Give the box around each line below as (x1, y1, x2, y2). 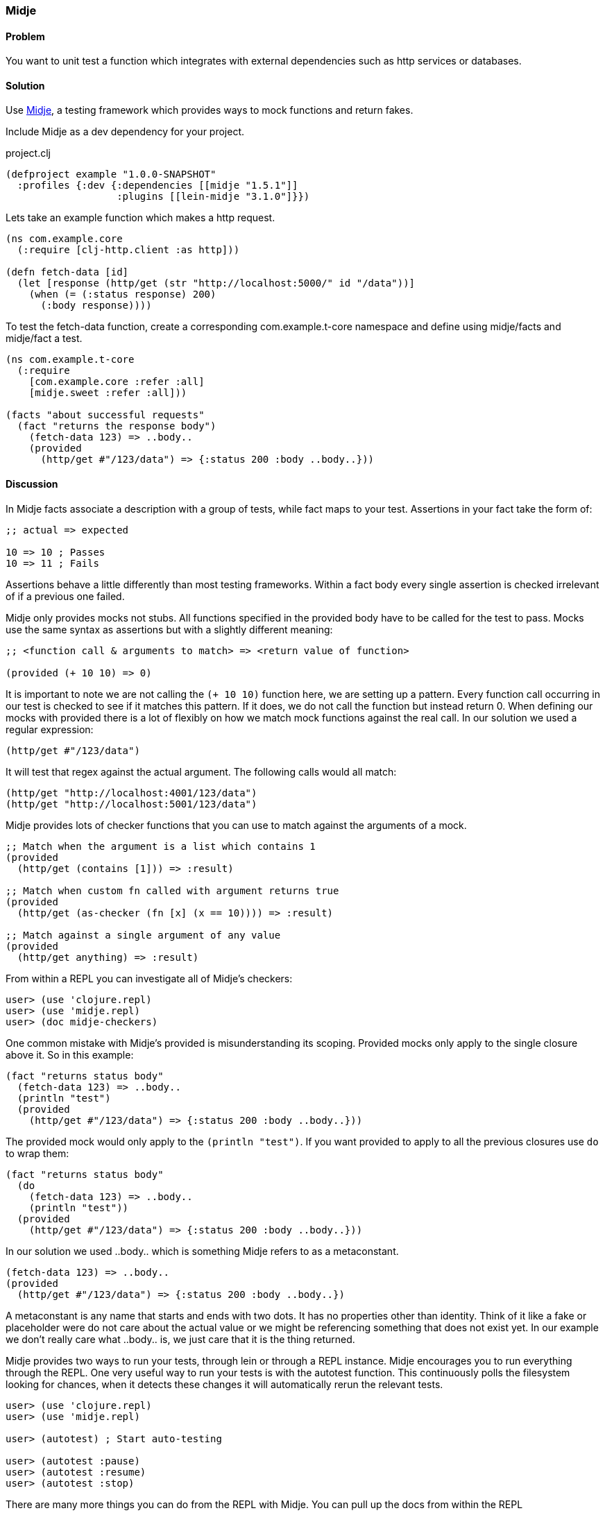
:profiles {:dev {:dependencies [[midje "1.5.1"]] (17, 180, 298, 191)
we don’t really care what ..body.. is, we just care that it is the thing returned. (6, 1333, 355, 1345)
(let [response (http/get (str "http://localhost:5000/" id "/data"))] (17, 277, 416, 289)
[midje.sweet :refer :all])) (28, 387, 187, 399)
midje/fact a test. (6, 332, 83, 345)
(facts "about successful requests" (6, 409, 205, 421)
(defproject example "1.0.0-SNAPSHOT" (6, 169, 216, 180)
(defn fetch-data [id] (6, 266, 129, 278)
